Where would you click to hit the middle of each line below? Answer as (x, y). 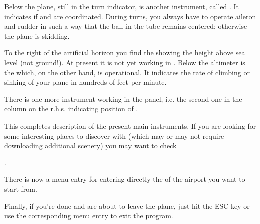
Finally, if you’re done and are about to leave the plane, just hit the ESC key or (127, 206)
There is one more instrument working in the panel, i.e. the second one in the (123, 99)
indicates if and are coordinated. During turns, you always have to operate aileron (130, 16)
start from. (21, 189)
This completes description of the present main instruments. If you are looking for (130, 125)
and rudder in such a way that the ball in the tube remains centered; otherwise (126, 26)
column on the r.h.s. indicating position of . (71, 109)
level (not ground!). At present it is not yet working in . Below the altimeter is (125, 62)
